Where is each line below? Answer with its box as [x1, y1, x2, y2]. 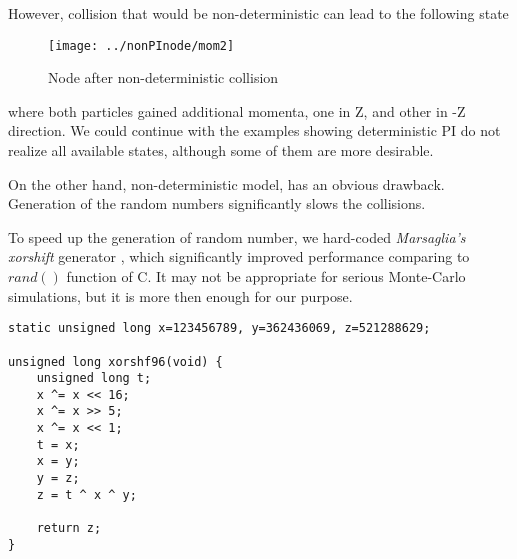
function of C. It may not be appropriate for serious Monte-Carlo [66, 266, 466, 286]
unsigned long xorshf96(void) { [8, 354, 223, 369]
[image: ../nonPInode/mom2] [48, 38, 235, 53]
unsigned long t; [36, 371, 152, 386]
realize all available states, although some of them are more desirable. [8, 140, 434, 161]
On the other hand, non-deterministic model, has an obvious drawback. [8, 173, 445, 194]
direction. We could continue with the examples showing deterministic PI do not [8, 120, 501, 141]
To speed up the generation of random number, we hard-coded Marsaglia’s [8, 226, 466, 247]
